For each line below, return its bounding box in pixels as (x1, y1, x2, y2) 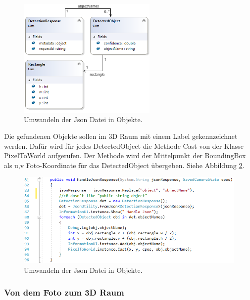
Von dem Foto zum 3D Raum (4, 286, 124, 298)
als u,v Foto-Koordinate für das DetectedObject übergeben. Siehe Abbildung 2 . (4, 160, 245, 170)
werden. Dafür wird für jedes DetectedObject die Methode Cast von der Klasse (4, 140, 244, 151)
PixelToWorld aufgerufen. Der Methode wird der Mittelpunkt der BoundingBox (4, 150, 246, 161)
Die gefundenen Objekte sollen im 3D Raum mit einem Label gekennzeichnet (4, 130, 238, 141)
